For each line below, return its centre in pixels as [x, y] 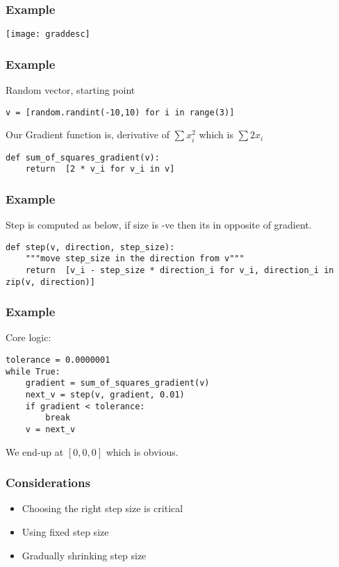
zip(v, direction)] [50, 282]
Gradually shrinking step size [84, 555]
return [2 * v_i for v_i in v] [100, 169]
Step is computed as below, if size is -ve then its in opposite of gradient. [159, 225]
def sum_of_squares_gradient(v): [83, 157]
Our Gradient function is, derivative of [88, 134]
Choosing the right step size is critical [102, 508]
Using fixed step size [65, 532]
